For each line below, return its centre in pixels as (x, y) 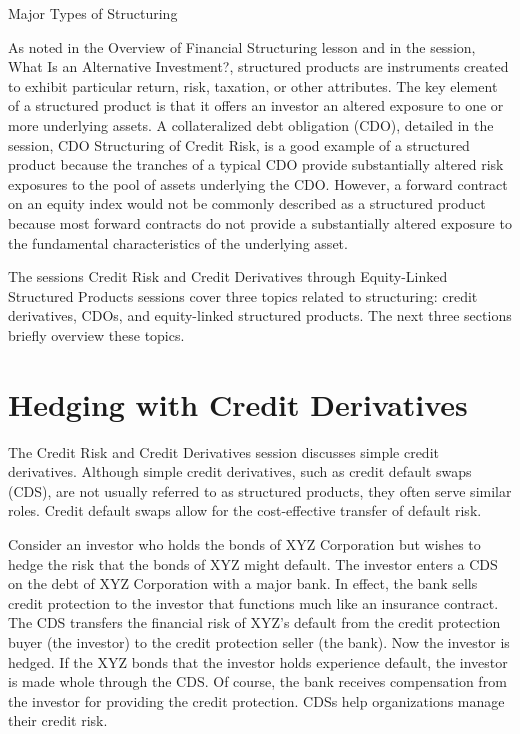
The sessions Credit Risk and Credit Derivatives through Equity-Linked (228, 276)
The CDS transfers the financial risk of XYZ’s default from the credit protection (254, 622)
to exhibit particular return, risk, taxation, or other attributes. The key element (253, 85)
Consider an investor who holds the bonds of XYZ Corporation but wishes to (244, 544)
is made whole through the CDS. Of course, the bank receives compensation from (257, 681)
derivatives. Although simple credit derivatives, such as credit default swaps (240, 471)
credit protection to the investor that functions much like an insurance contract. (253, 602)
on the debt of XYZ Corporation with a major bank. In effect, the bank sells (243, 583)
